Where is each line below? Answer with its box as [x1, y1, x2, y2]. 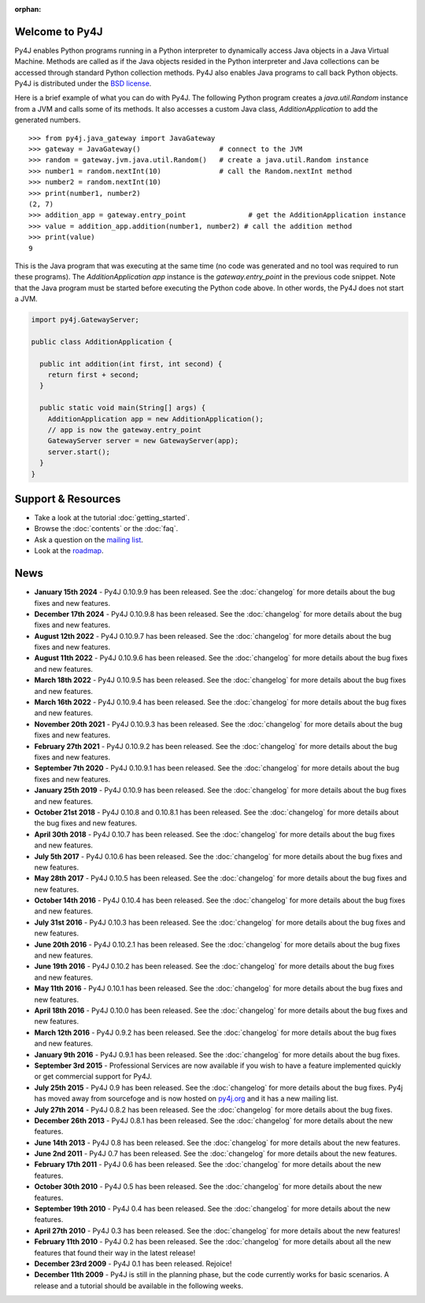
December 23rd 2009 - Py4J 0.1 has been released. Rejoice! [34, 1259, 232, 1268]
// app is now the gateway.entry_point [47, 426, 202, 434]
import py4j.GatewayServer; [31, 316, 139, 324]
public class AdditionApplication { [31, 337, 173, 346]
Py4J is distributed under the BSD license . [14, 79, 152, 88]
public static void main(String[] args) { [39, 404, 206, 412]
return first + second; [47, 371, 139, 379]
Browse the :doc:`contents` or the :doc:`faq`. [34, 524, 179, 533]
